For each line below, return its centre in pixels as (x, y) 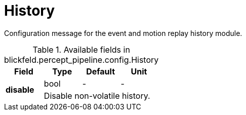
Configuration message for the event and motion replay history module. (123, 33)
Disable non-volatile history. (97, 95)
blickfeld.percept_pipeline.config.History (81, 60)
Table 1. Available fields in (81, 49)
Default (101, 71)
